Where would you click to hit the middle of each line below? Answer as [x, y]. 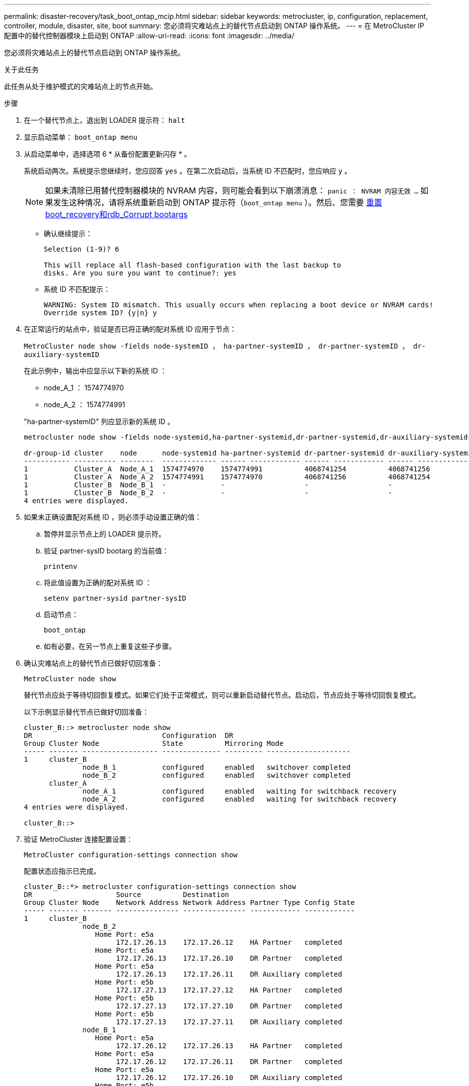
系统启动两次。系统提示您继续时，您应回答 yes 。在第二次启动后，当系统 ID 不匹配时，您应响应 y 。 [188, 171]
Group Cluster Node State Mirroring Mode [154, 743]
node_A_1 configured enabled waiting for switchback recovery [240, 791]
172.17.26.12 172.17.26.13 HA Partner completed [229, 1046]
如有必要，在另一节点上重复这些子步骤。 [110, 646]
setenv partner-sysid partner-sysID [115, 598]
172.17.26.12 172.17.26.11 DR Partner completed [229, 1062]
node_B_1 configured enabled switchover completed [217, 767]
